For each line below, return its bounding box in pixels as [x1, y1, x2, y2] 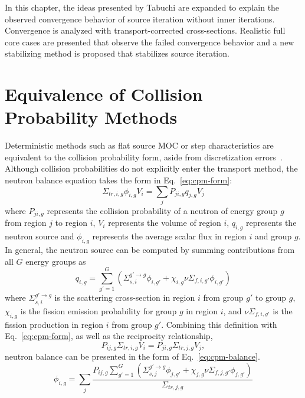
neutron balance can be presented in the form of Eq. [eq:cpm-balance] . [5, 350, 260, 363]
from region [5, 216, 47, 229]
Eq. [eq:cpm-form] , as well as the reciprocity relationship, [5, 330, 213, 342]
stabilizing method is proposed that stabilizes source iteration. [5, 47, 229, 60]
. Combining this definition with [161, 318, 277, 330]
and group [255, 230, 292, 242]
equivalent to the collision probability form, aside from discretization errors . [5, 150, 283, 163]
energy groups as [25, 255, 86, 267]
